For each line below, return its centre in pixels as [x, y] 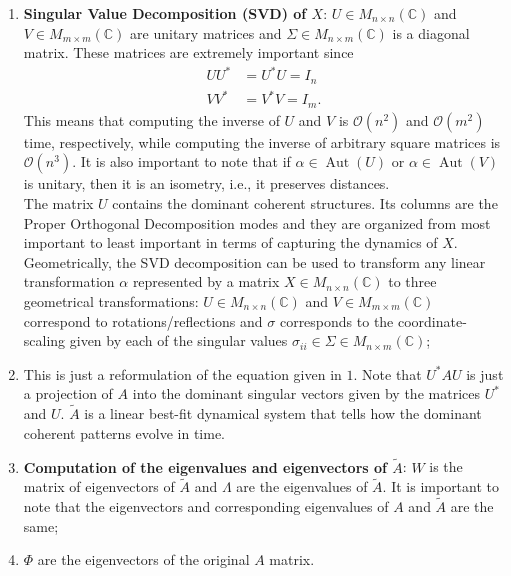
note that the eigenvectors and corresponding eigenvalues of [206, 506]
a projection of [68, 393]
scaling [44, 340]
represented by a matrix [206, 281]
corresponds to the [336, 320]
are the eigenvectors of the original [143, 559]
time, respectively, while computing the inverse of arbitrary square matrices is [262, 141]
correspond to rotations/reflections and [143, 320]
